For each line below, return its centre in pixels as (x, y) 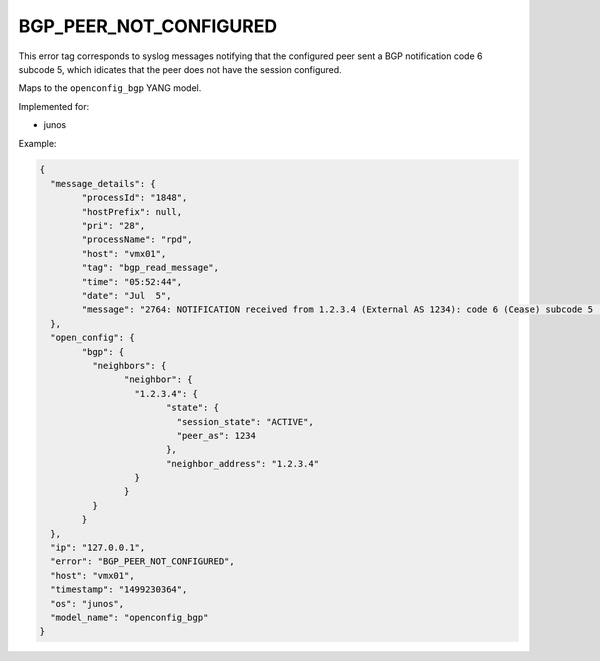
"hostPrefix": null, (132, 211)
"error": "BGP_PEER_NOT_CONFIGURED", (142, 561)
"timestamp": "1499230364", (119, 589)
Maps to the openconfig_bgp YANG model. (110, 88)
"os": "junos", (87, 603)
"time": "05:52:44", (132, 281)
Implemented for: (54, 106)
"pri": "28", (113, 226)
